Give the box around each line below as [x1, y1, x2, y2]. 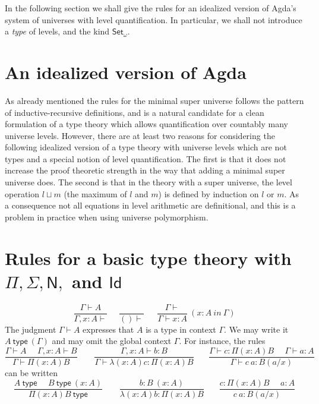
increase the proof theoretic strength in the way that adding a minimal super [5, 164, 285, 176]
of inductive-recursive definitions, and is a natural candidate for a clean [5, 106, 264, 118]
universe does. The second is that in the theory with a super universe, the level [5, 176, 292, 188]
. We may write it [224, 323, 289, 335]
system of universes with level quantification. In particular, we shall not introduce [5, 13, 302, 26]
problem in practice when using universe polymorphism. [5, 210, 209, 223]
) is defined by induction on [158, 187, 259, 200]
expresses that [83, 323, 134, 335]
